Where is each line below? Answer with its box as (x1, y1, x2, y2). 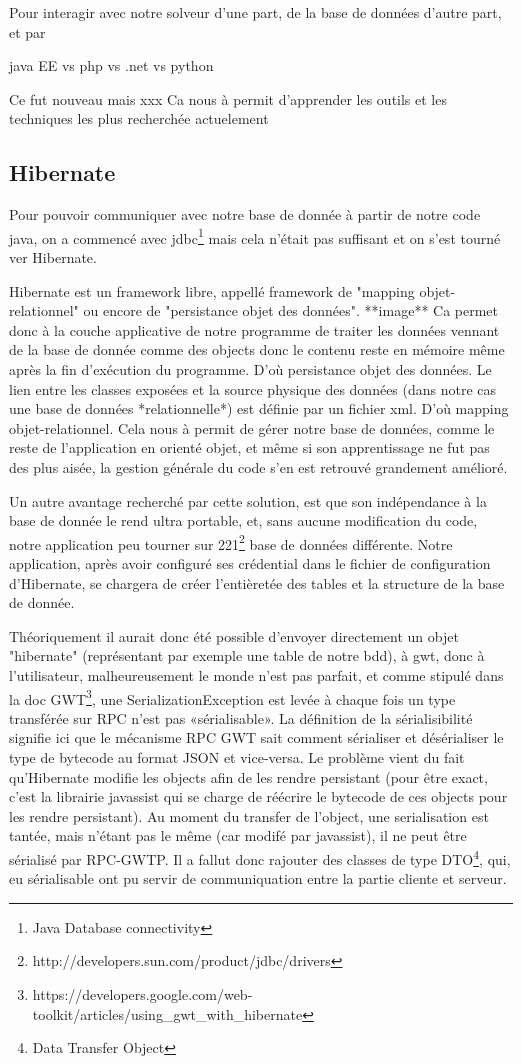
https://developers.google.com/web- (32, 983, 253, 1004)
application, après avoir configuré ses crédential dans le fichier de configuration (9, 552, 491, 573)
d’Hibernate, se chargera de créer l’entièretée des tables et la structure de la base (9, 572, 505, 593)
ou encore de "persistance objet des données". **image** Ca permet (83, 300, 499, 321)
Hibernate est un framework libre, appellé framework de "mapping (9, 280, 415, 301)
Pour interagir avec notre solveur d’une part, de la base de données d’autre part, (9, 2, 502, 22)
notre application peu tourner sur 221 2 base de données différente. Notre (9, 530, 453, 554)
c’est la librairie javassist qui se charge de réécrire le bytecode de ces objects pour (9, 786, 508, 807)
